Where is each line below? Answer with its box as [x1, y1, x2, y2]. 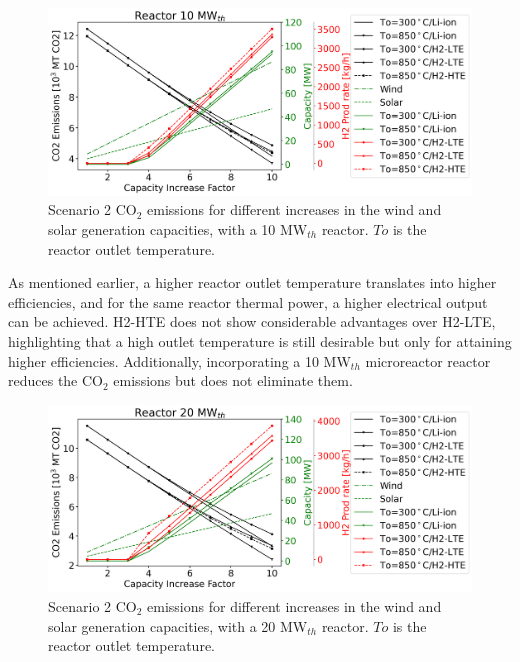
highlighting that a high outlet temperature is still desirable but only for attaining [8, 330, 512, 351]
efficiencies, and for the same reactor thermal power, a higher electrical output [8, 291, 488, 312]
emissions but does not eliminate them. [113, 370, 353, 391]
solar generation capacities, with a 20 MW [48, 615, 308, 636]
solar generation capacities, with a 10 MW [48, 218, 308, 239]
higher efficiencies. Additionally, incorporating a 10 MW [8, 350, 351, 371]
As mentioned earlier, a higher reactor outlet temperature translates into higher [8, 272, 497, 293]
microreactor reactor [365, 350, 491, 371]
